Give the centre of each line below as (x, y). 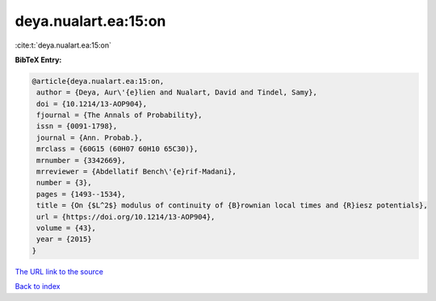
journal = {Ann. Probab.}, (90, 138)
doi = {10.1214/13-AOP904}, (92, 104)
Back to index (38, 286)
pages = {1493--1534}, (82, 194)
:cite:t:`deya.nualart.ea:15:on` (63, 45)
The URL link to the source (59, 271)
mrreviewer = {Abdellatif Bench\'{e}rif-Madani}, (137, 172)
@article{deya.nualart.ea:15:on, (98, 81)
